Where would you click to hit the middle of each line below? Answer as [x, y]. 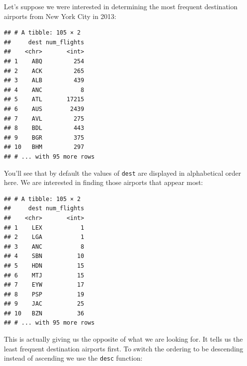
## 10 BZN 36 [44, 313]
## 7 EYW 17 [44, 285]
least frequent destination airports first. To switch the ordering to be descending [124, 348]
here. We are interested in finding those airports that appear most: [104, 182]
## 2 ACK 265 [44, 71]
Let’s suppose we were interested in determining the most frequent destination [121, 6]
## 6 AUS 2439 [44, 109]
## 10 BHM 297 [44, 147]
